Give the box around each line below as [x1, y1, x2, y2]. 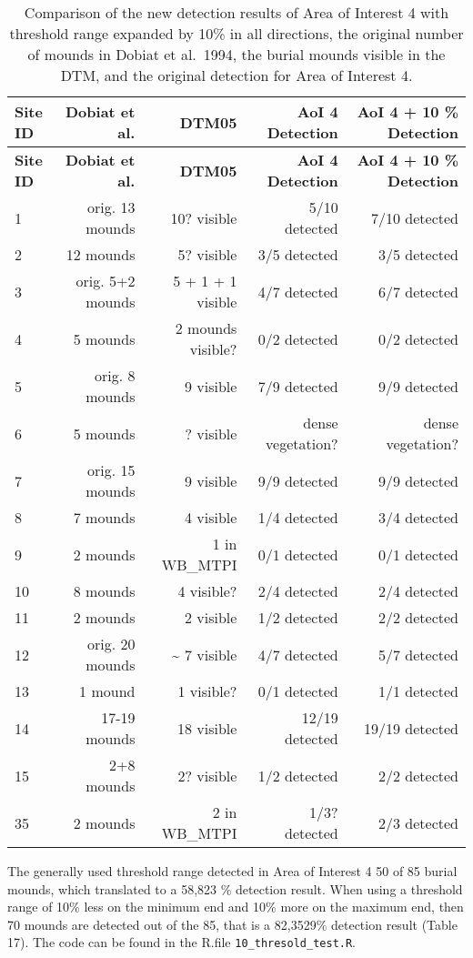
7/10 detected [371, 207, 458, 228]
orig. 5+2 [75, 270, 136, 291]
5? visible [177, 244, 237, 265]
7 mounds [73, 507, 136, 528]
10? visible [170, 207, 237, 228]
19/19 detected [364, 717, 458, 739]
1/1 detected [378, 681, 458, 701]
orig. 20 [86, 633, 136, 654]
